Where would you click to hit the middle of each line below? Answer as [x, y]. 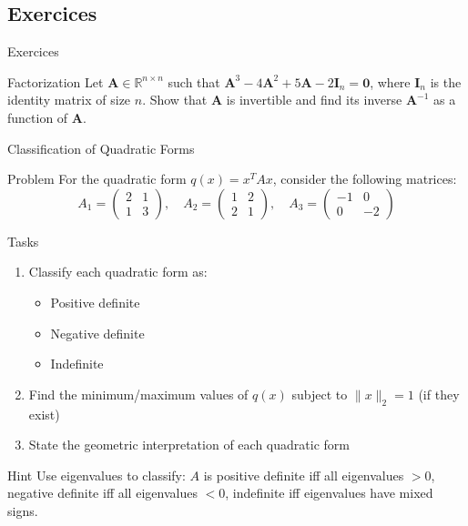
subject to [320, 394]
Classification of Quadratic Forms [101, 148]
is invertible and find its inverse [314, 100]
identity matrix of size [69, 100]
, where [390, 81]
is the [446, 81]
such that [194, 81]
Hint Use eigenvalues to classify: [97, 475]
